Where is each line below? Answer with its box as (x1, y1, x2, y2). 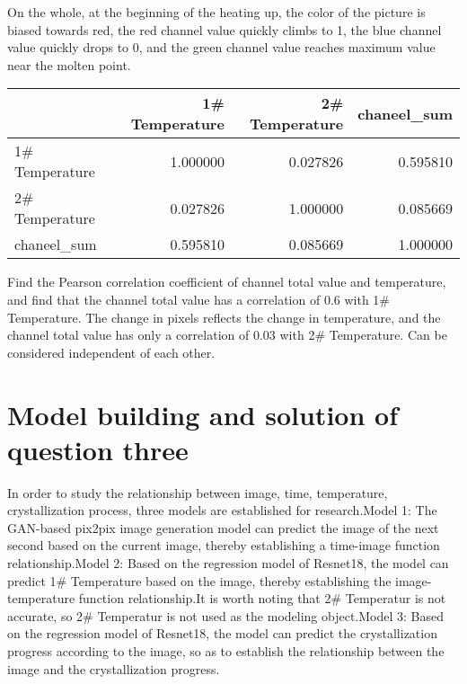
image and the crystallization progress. (7, 659, 220, 678)
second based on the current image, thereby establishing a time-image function (7, 536, 440, 555)
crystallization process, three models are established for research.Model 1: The (7, 501, 437, 520)
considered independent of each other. (7, 342, 216, 361)
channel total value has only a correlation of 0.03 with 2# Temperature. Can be (7, 325, 447, 344)
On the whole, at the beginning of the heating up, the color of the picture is (7, 3, 426, 21)
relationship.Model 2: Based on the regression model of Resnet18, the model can (7, 554, 449, 573)
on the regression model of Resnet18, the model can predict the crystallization (7, 624, 437, 643)
